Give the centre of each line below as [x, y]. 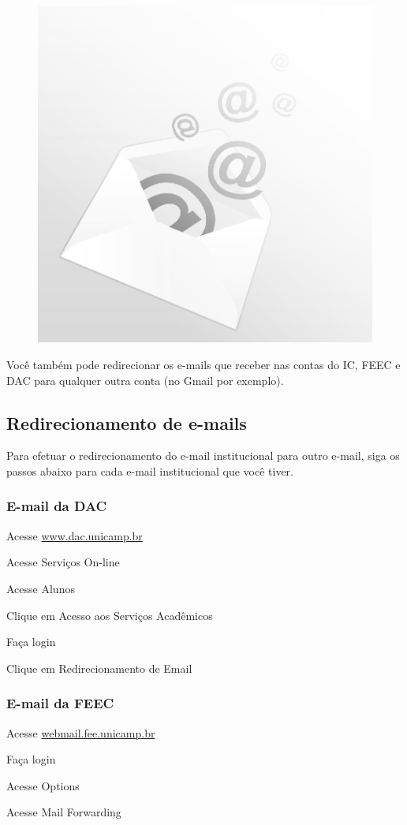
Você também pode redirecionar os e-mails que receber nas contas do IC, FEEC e [203, 364]
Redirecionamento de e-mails [127, 422]
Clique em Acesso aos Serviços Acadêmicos [110, 615]
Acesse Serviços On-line [63, 562]
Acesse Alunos [41, 588]
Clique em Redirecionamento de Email [99, 668]
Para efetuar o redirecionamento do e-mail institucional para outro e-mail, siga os [203, 455]
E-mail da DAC [57, 506]
